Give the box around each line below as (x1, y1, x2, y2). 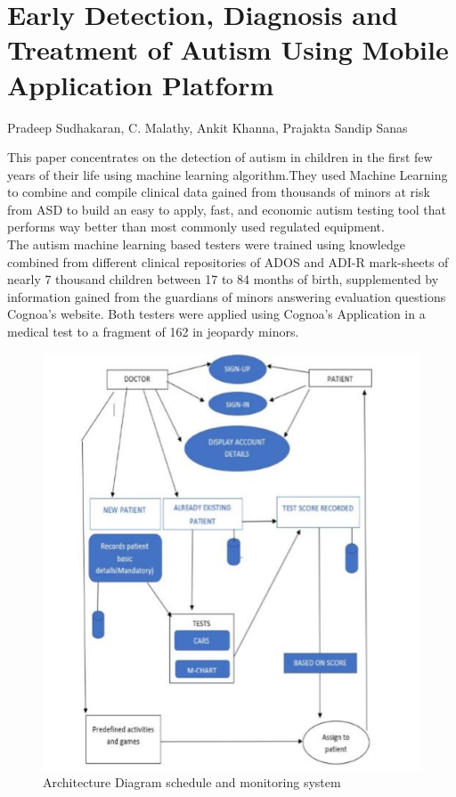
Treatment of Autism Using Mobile (7, 31, 449, 68)
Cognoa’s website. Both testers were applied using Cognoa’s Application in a (7, 305, 426, 323)
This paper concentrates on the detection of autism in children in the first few (7, 148, 433, 167)
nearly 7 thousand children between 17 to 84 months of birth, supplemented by (7, 270, 439, 289)
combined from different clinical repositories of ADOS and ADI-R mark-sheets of (7, 252, 449, 271)
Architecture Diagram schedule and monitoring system (43, 773, 341, 792)
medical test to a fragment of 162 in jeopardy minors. (7, 322, 299, 341)
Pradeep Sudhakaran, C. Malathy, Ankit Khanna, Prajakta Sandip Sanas (7, 118, 408, 136)
